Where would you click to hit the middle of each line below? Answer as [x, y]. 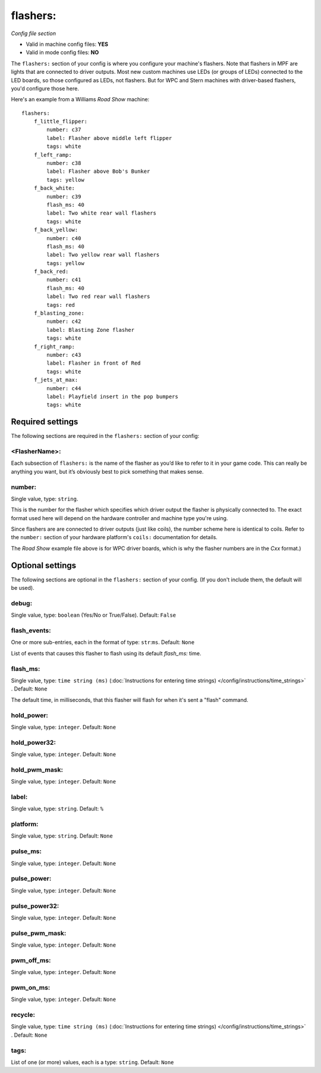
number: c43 [64, 355]
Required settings [45, 422]
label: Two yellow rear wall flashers [103, 255]
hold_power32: [34, 742]
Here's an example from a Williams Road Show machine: [80, 99]
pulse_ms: [26, 851]
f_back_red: [51, 272]
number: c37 [64, 130]
